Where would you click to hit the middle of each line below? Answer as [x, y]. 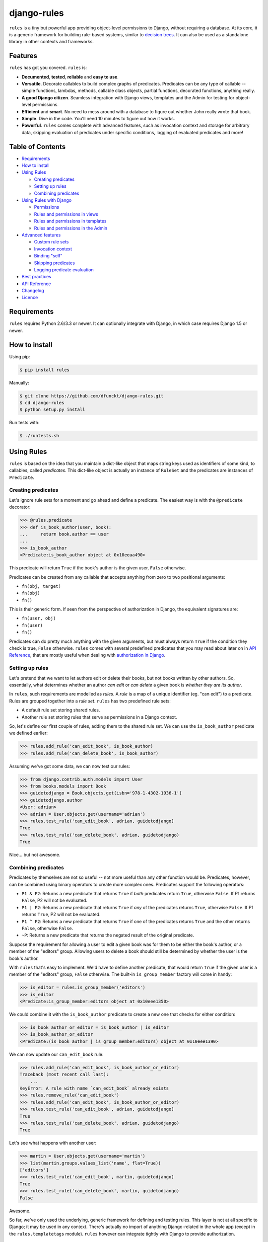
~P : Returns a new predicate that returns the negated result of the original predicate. [108, 935]
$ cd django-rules [42, 403]
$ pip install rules [44, 370]
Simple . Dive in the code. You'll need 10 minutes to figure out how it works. [98, 118]
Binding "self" [48, 256]
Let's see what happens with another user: [53, 1143]
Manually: [19, 383]
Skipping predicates [55, 263]
